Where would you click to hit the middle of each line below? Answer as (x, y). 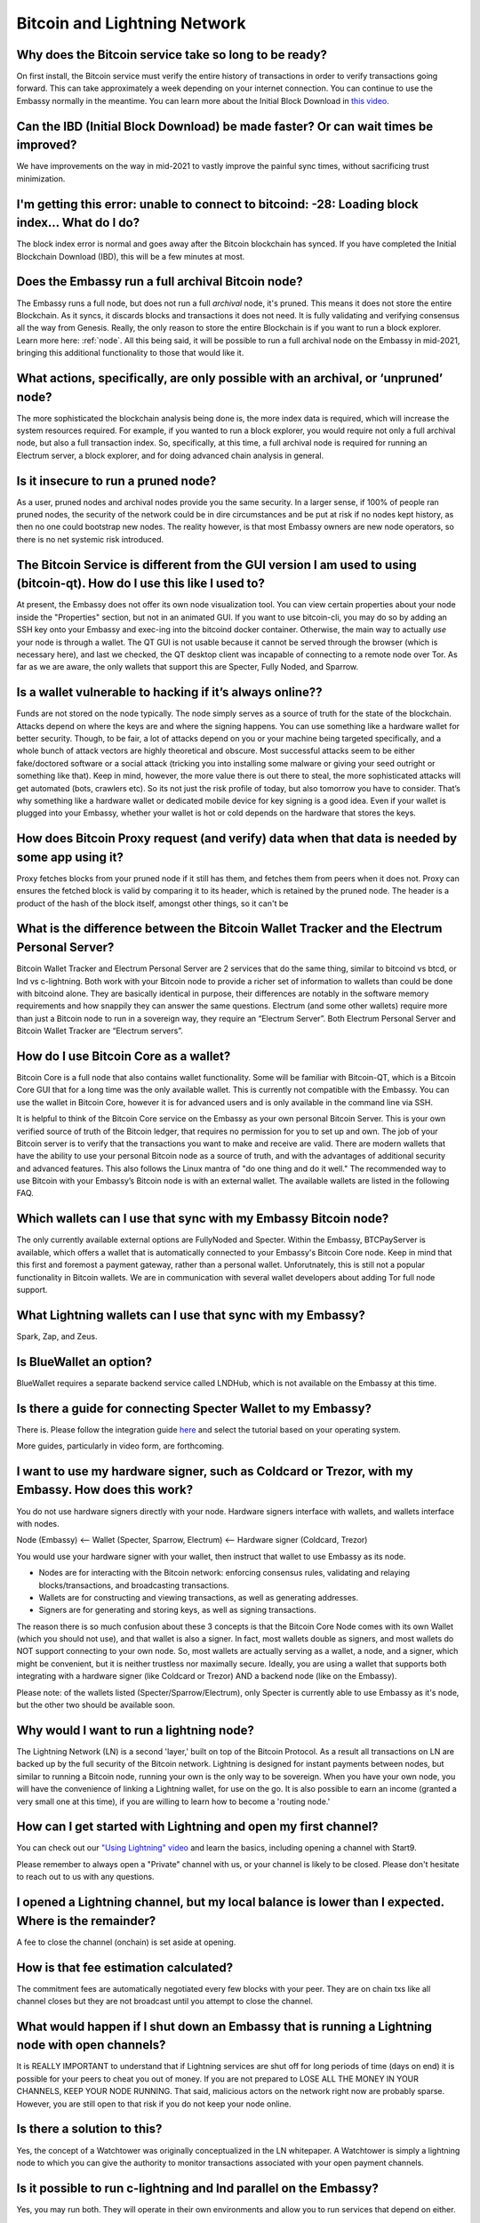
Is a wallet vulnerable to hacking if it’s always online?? (170, 692)
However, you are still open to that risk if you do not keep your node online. (154, 2104)
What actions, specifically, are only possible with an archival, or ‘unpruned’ (230, 378)
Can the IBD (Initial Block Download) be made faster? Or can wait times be (225, 126)
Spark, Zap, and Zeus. (57, 1336)
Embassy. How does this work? (105, 1490)
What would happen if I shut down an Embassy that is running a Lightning (224, 2026)
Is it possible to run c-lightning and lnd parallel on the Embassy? (198, 2188)
